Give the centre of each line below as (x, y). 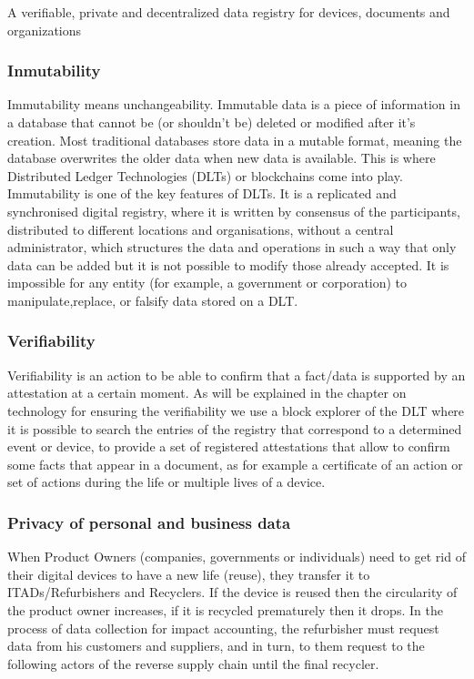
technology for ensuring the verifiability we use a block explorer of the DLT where (236, 410)
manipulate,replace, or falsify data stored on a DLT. (153, 300)
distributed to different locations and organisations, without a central (201, 229)
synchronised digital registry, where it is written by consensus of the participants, (234, 211)
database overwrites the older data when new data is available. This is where (222, 158)
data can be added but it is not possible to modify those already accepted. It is (228, 264)
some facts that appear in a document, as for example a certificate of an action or (235, 464)
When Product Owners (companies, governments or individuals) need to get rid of (237, 557)
